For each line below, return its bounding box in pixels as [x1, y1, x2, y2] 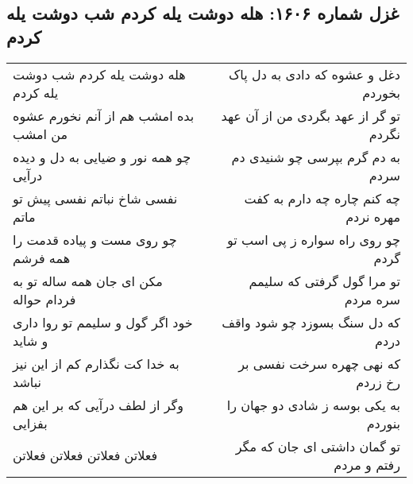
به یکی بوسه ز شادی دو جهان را [226, 395, 400, 414]
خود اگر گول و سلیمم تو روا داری [13, 312, 193, 331]
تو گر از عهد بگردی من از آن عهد [221, 106, 400, 125]
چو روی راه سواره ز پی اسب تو [226, 230, 400, 249]
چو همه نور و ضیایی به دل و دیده [13, 147, 191, 166]
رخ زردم [356, 372, 400, 391]
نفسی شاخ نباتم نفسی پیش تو [13, 188, 178, 207]
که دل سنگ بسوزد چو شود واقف [222, 312, 400, 331]
